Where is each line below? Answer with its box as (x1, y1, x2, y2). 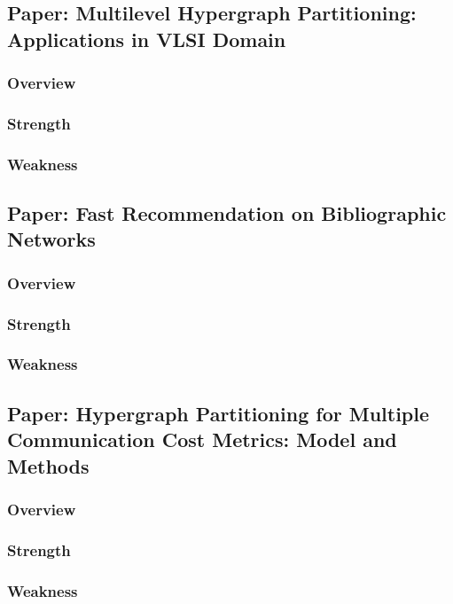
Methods (7, 451, 90, 479)
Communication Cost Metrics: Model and (7, 426, 397, 453)
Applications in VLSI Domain (7, 25, 286, 52)
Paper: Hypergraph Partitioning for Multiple (7, 399, 430, 427)
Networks (7, 225, 96, 253)
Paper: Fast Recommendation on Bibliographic (7, 200, 447, 227)
